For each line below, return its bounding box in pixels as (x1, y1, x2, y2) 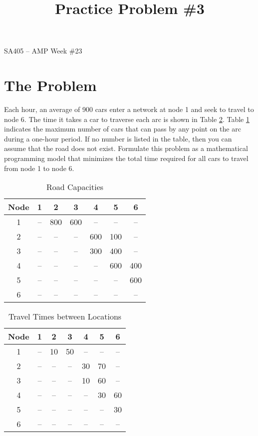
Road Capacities (46, 181, 104, 193)
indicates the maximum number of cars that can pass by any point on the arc (4, 123, 241, 134)
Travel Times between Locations (8, 310, 122, 322)
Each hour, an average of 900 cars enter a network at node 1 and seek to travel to (4, 104, 254, 114)
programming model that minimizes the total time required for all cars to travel (4, 153, 249, 163)
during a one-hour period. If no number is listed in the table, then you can (4, 133, 232, 143)
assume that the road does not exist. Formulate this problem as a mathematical (4, 143, 248, 153)
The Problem (4, 75, 97, 95)
